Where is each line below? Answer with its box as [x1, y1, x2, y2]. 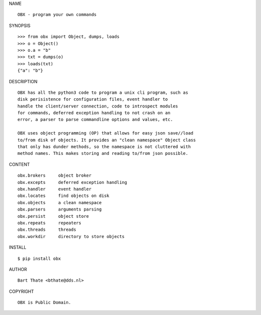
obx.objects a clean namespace [17, 200, 102, 205]
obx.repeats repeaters [17, 220, 82, 225]
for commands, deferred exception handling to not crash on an [17, 110, 171, 116]
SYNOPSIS [9, 22, 31, 29]
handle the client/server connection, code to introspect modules [17, 103, 178, 109]
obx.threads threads [17, 227, 76, 232]
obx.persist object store [17, 213, 89, 219]
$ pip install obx [17, 255, 61, 261]
